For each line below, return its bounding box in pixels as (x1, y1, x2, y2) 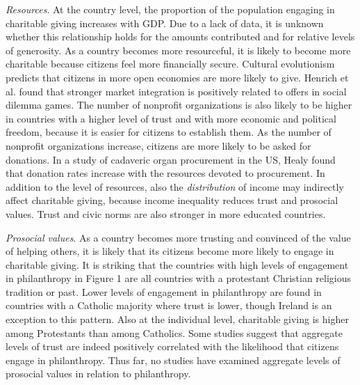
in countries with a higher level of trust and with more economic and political (6, 111, 336, 125)
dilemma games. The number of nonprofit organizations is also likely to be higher (6, 97, 352, 112)
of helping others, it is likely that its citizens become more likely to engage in (6, 244, 334, 258)
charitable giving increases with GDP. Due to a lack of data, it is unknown (6, 15, 324, 30)
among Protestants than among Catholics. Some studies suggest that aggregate (6, 325, 343, 340)
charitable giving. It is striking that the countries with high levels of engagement (6, 257, 349, 272)
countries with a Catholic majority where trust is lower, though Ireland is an (6, 298, 332, 313)
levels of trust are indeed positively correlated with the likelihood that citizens (6, 339, 339, 354)
